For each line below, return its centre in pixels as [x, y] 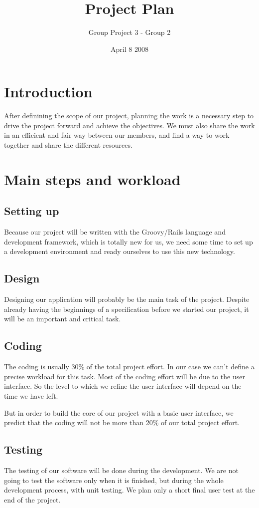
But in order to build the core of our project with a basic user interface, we [119, 412]
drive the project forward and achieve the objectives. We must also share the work [129, 125]
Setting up [32, 211]
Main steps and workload [92, 179]
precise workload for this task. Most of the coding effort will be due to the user [125, 376]
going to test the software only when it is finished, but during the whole [114, 480]
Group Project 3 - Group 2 [129, 32]
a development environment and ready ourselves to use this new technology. [120, 251]
